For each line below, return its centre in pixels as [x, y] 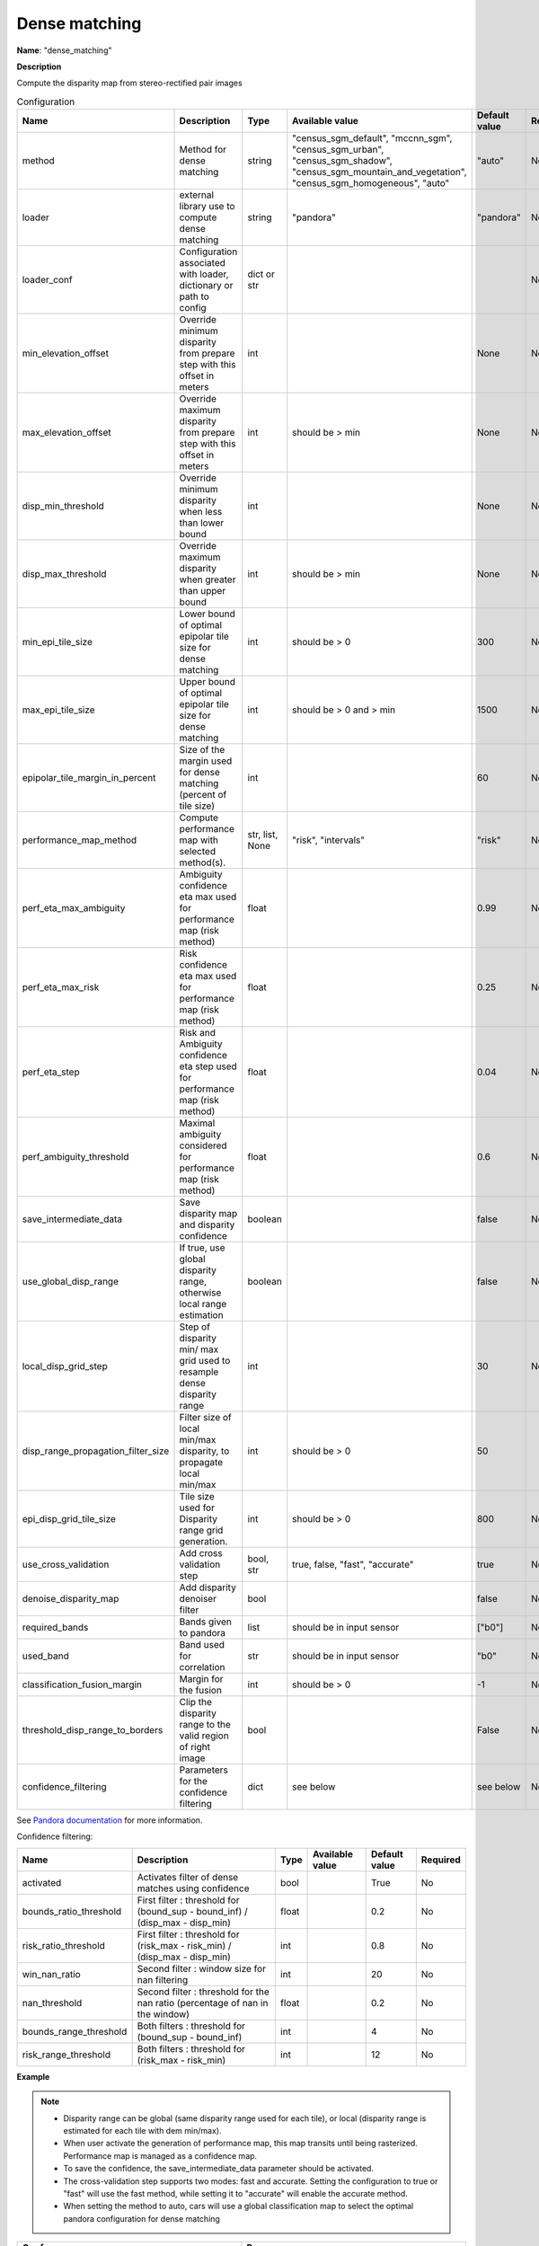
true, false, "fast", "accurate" [353, 1565]
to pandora [203, 1633]
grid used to [205, 1361]
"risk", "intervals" [329, 840]
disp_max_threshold [64, 574]
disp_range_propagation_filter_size [96, 1451]
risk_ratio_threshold [63, 1945]
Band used [202, 1645]
